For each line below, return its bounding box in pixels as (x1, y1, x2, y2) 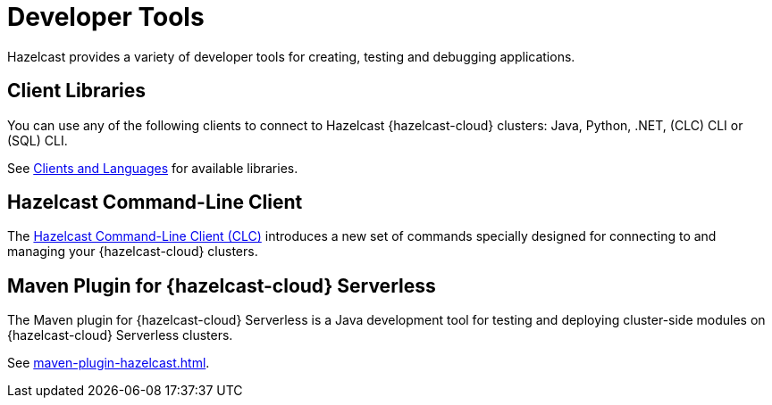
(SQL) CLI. (7, 132, 68, 148)
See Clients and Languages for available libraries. (7, 160, 298, 176)
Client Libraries (7, 79, 147, 103)
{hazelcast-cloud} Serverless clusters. (7, 327, 233, 343)
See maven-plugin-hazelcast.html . (7, 355, 210, 371)
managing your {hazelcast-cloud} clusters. (7, 244, 258, 260)
